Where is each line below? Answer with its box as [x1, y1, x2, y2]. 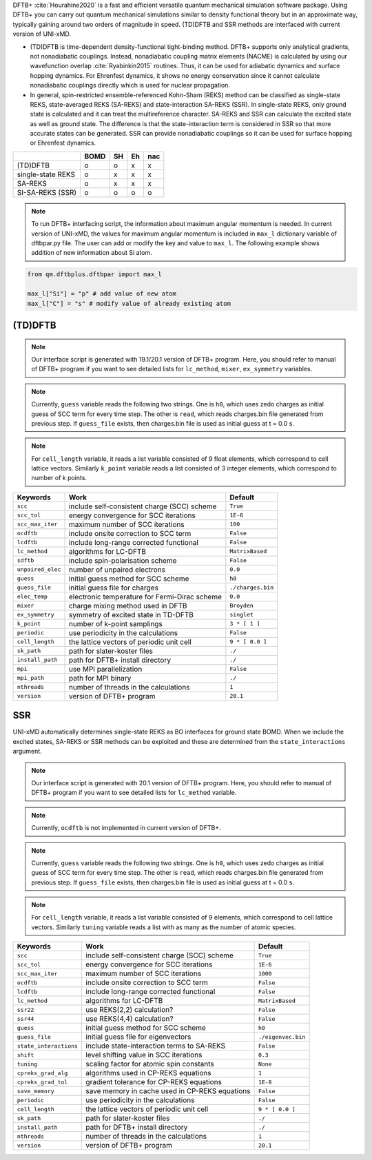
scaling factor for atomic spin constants [85, 1059, 215, 1069]
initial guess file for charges [68, 583, 158, 592]
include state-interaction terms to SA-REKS [85, 1041, 226, 1050]
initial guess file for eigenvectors [85, 1032, 192, 1042]
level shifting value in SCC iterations [85, 1050, 203, 1060]
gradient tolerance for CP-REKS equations [85, 1077, 222, 1087]
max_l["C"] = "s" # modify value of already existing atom [27, 300, 231, 307]
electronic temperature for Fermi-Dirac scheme [68, 592, 223, 601]
